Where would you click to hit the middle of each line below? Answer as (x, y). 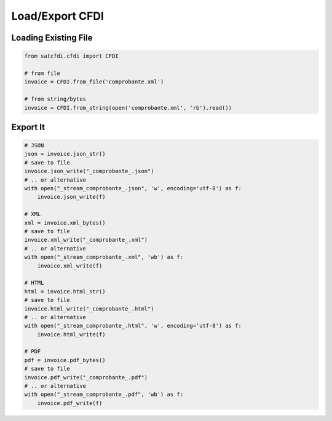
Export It (28, 127)
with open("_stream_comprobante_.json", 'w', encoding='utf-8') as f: (133, 188)
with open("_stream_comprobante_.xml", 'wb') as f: (104, 257)
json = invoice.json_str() (65, 154)
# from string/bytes (55, 99)
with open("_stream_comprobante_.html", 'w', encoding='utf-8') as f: (133, 326)
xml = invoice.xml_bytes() (65, 223)
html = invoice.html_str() (65, 291)
